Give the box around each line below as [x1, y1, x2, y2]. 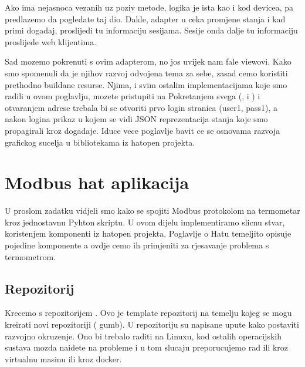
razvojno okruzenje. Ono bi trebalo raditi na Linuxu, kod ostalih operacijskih [5, 329, 282, 342]
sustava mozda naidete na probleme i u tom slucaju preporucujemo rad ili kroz [5, 341, 289, 353]
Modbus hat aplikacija [5, 170, 189, 194]
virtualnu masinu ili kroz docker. [5, 352, 122, 365]
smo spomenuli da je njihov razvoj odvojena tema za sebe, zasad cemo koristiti [5, 66, 288, 79]
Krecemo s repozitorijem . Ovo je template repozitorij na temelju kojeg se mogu [5, 307, 292, 319]
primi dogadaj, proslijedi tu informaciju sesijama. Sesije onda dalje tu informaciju [5, 24, 298, 36]
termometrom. [5, 250, 56, 262]
